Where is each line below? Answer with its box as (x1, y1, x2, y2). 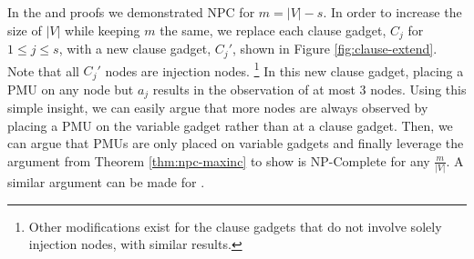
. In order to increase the (323, 3, 462, 21)
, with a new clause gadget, (58, 39, 211, 58)
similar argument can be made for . (7, 173, 205, 192)
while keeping (65, 20, 140, 39)
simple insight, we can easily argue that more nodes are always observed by (7, 98, 428, 117)
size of (7, 20, 42, 39)
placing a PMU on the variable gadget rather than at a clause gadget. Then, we (7, 115, 453, 134)
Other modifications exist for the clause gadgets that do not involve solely (28, 216, 442, 235)
